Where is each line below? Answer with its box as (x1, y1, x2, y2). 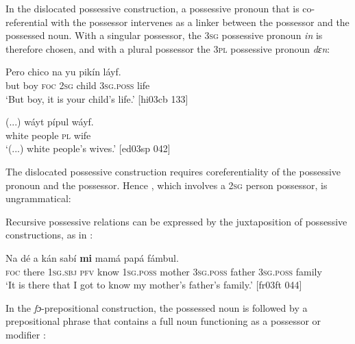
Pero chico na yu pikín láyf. (5, 64, 121, 79)
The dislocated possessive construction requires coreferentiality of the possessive (5, 164, 341, 178)
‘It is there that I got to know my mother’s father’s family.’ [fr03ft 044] (5, 278, 302, 292)
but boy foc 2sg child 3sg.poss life (5, 77, 150, 92)
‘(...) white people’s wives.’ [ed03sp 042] (5, 141, 171, 156)
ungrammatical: (5, 191, 71, 206)
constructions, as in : (5, 228, 93, 242)
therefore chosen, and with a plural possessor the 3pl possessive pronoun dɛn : (5, 41, 330, 56)
